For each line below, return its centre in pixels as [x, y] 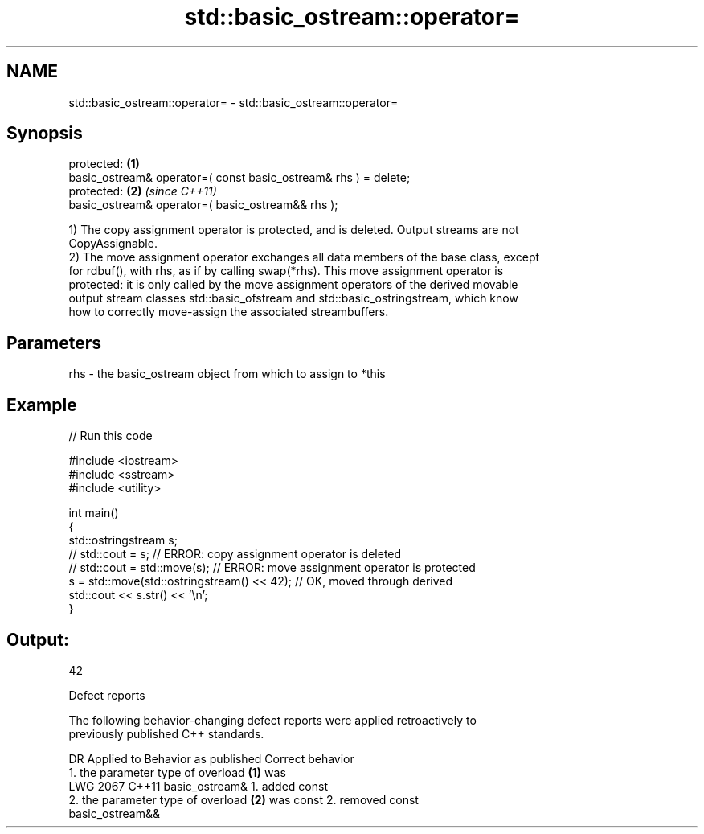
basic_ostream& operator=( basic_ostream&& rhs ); [203, 205]
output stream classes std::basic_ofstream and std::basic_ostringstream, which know [293, 298]
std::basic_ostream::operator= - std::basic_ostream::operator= [233, 102]
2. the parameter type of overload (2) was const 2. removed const [244, 799]
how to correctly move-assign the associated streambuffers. [229, 312]
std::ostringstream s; [123, 540]
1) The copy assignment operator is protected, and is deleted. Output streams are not [294, 230]
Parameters [54, 343]
